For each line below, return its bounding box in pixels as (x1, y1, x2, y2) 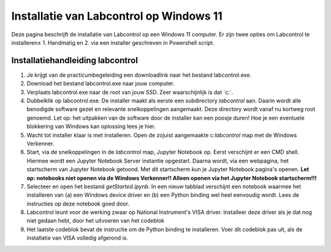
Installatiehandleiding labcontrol (11, 55, 138, 66)
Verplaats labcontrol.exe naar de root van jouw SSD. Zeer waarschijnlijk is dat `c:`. (26, 88, 234, 96)
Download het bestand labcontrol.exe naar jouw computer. (26, 80, 175, 87)
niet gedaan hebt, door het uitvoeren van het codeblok (26, 217, 165, 224)
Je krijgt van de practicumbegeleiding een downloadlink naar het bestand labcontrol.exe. (26, 71, 251, 78)
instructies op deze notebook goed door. (26, 200, 130, 207)
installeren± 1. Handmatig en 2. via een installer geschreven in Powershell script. (11, 39, 215, 46)
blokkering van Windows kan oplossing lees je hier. (26, 123, 156, 130)
